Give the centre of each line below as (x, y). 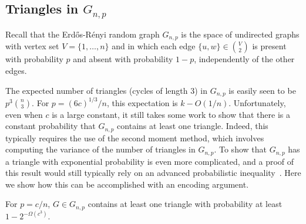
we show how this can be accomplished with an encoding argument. (127, 184)
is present (269, 46)
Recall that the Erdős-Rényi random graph (83, 34)
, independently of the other (244, 59)
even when (24, 114)
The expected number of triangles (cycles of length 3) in (106, 90)
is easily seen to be (262, 90)
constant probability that (51, 126)
